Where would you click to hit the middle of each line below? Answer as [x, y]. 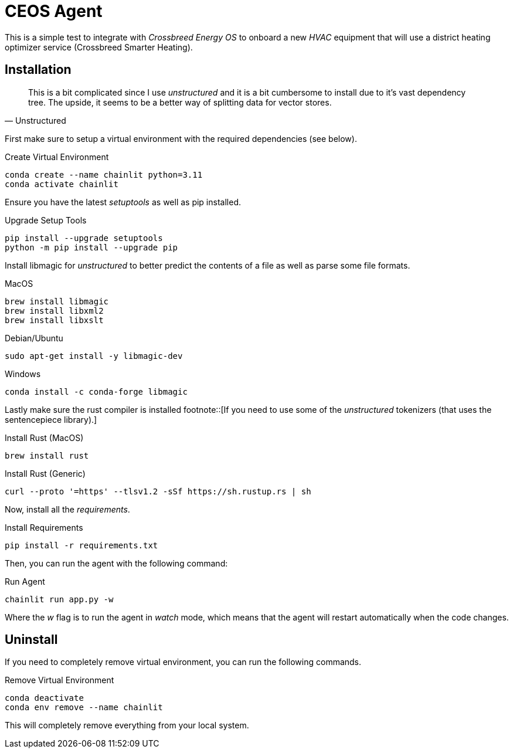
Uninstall [31, 640]
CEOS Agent [54, 11]
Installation [38, 70]
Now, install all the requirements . [67, 509]
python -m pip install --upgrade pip [91, 247]
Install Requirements [44, 527]
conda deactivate [44, 698]
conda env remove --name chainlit [84, 708]
